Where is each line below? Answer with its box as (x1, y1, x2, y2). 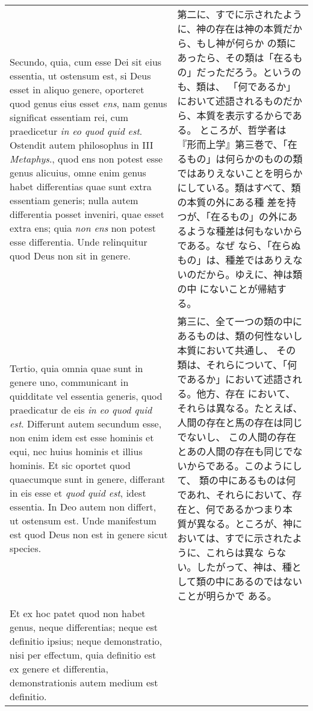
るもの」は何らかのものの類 (177, 152, 303, 166)
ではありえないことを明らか (177, 166, 303, 180)
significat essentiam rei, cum (10, 110, 129, 124)
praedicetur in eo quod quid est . (10, 123, 143, 138)
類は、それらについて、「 (177, 358, 288, 371)
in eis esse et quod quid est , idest (10, 486, 146, 500)
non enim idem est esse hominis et (10, 430, 154, 444)
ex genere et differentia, (10, 662, 109, 675)
